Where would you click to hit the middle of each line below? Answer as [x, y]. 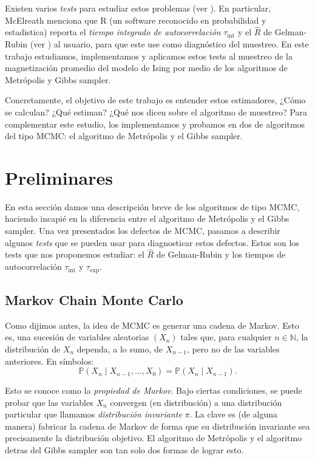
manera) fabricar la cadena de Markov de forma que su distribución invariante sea [157, 426]
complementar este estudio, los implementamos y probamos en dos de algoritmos [155, 124]
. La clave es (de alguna [234, 414]
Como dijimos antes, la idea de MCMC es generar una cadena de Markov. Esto [152, 325]
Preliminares [59, 177]
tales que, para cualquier [226, 337]
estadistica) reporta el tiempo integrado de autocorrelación [113, 32]
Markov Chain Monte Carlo [94, 299]
